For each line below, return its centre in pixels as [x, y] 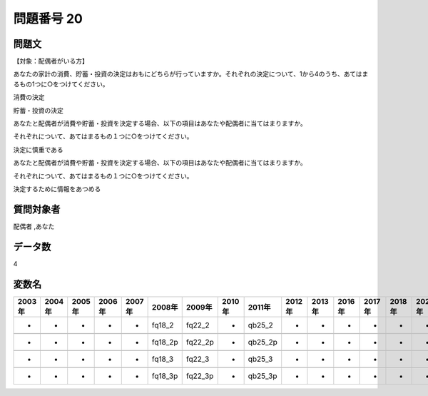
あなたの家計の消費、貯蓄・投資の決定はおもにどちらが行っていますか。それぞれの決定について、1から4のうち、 [178, 74]
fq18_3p [165, 376]
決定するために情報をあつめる [57, 188]
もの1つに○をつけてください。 [64, 84]
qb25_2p [263, 342]
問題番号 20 [48, 19]
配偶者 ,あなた [34, 226]
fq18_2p [165, 342]
